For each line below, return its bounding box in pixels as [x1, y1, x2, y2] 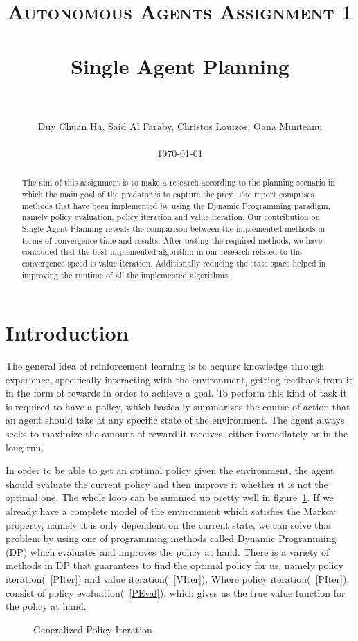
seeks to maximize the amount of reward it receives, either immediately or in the [6, 426, 348, 441]
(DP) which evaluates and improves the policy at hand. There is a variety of [6, 544, 330, 559]
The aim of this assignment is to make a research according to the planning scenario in [21, 177, 335, 188]
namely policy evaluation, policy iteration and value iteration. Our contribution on [21, 211, 321, 223]
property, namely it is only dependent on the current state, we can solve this [6, 517, 330, 532]
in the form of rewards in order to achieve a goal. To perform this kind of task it [6, 386, 347, 400]
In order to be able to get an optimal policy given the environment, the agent [6, 463, 334, 478]
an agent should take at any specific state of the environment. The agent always [6, 413, 345, 427]
